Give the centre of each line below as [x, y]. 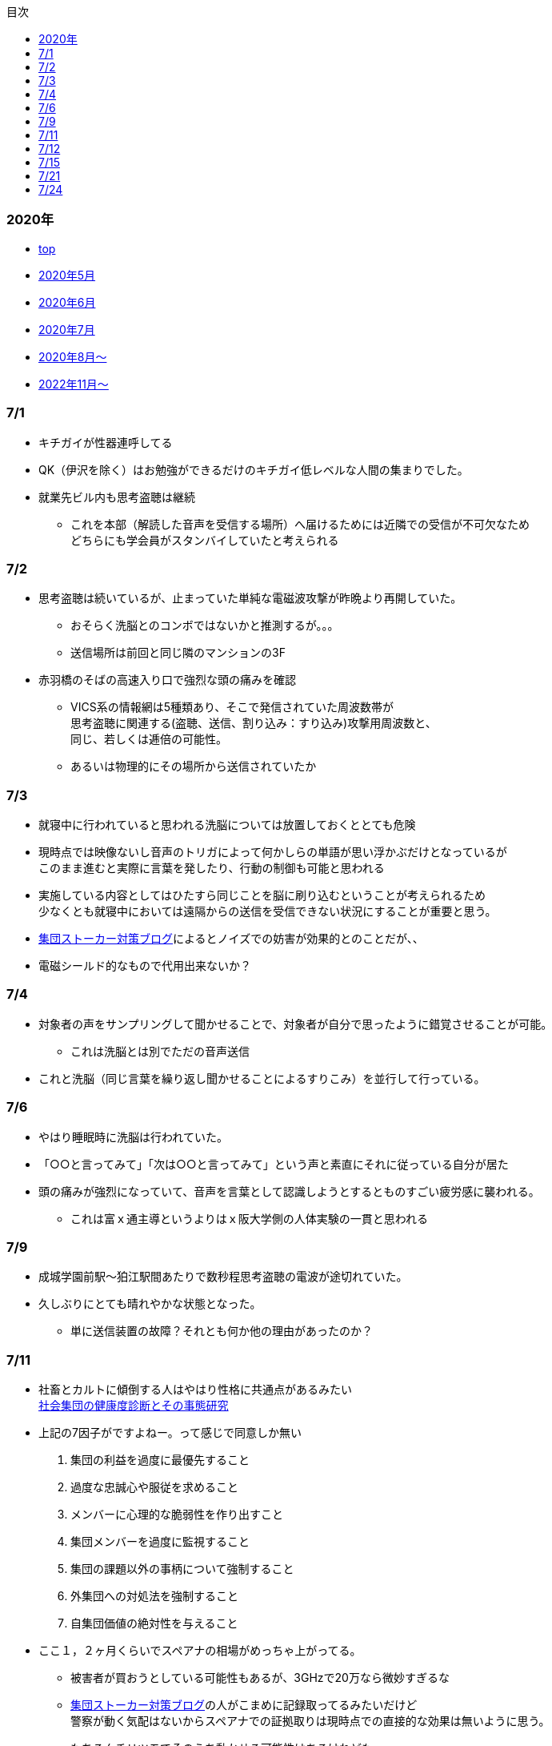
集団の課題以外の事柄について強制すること [182, 1569]
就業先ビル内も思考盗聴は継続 [117, 497]
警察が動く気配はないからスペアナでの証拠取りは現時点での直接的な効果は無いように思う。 [310, 1721]
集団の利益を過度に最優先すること [160, 1460]
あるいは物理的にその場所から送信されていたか [194, 766]
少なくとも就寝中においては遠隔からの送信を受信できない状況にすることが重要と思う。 [268, 911]
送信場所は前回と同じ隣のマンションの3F [178, 653]
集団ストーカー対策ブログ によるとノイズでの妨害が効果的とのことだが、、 [231, 938]
